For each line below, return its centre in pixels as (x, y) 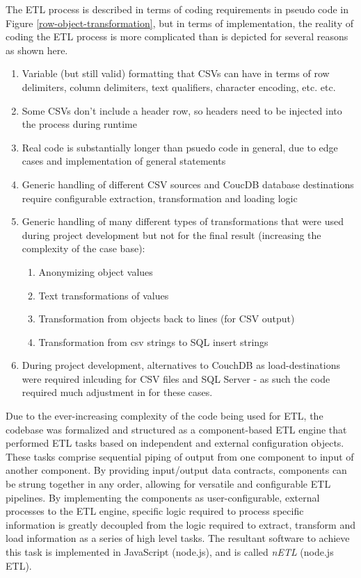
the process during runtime (79, 124)
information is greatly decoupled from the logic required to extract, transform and (180, 524)
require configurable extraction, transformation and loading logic (160, 198)
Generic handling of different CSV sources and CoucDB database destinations (188, 184)
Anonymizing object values (96, 271)
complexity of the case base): (83, 248)
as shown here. (37, 50)
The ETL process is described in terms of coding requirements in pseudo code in (177, 9)
